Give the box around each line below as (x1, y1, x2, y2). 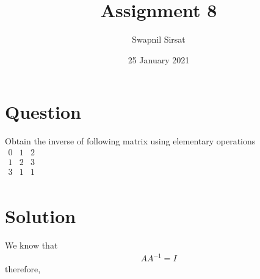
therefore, (5, 263, 41, 275)
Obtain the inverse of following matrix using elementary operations (5, 135, 256, 147)
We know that (5, 239, 58, 252)
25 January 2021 (128, 53, 190, 66)
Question (5, 99, 81, 124)
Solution (5, 203, 76, 228)
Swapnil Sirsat (132, 33, 186, 46)
